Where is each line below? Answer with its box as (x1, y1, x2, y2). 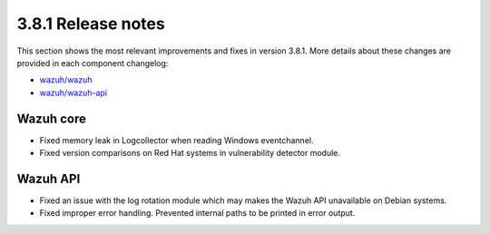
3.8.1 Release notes (16, 14, 165, 34)
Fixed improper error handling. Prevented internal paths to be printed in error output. (39, 208, 356, 219)
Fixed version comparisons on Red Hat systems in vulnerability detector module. (39, 148, 340, 159)
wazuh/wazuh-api (39, 87, 108, 98)
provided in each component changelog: (16, 57, 169, 68)
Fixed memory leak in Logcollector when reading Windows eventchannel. (39, 134, 314, 145)
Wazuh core (16, 111, 86, 126)
